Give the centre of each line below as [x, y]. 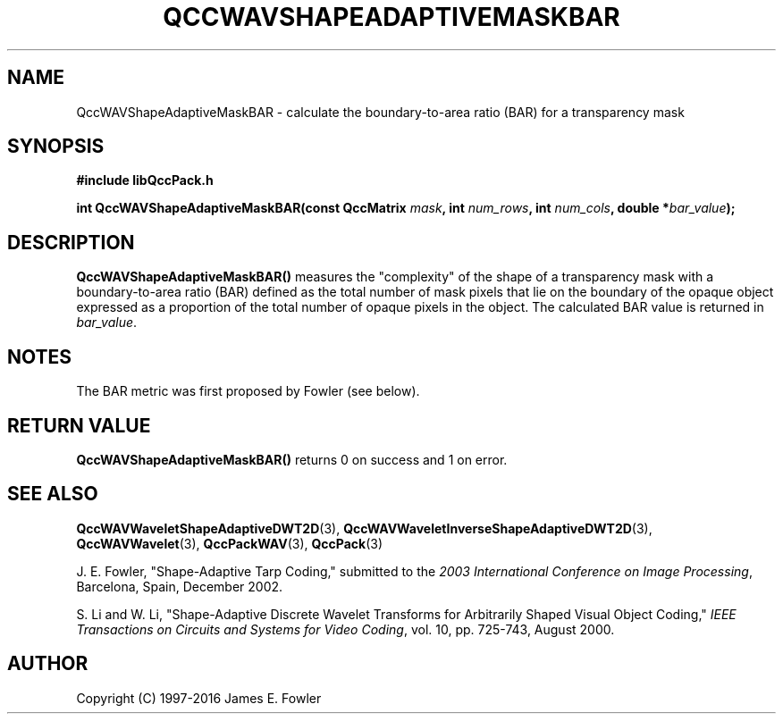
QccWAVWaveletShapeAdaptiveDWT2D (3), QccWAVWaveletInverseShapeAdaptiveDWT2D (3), [364, 528]
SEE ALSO [53, 494]
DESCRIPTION [71, 242]
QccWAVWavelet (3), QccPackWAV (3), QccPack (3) [230, 543]
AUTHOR [48, 664]
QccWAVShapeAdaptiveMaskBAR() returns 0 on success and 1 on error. [292, 459]
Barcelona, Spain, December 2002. [180, 586]
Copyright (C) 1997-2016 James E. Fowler [199, 698]
